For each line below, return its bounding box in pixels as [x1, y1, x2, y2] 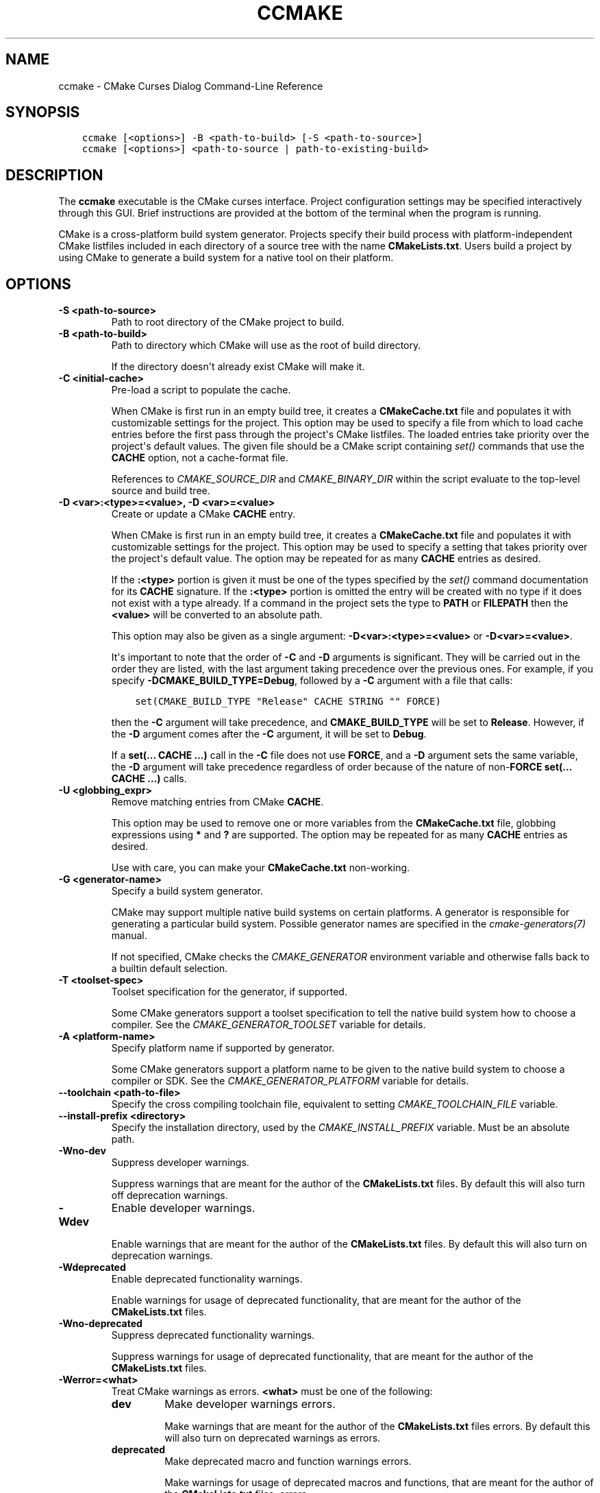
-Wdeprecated [58, 1261, 126, 1274]
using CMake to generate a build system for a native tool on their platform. [58, 252, 394, 264]
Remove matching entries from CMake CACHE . [111, 796, 324, 808]
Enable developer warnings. [111, 1201, 255, 1215]
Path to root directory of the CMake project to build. [111, 316, 345, 328]
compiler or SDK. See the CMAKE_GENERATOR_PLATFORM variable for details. [111, 1075, 469, 1087]
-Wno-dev [58, 1145, 106, 1157]
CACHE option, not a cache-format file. [111, 452, 288, 464]
